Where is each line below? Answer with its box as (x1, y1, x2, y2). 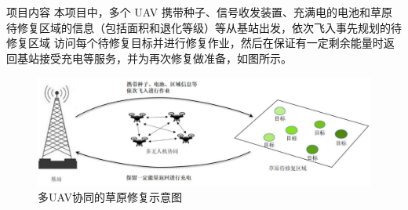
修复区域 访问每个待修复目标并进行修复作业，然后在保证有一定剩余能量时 (6, 34, 384, 51)
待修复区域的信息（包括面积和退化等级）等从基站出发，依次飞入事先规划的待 (6, 19, 402, 35)
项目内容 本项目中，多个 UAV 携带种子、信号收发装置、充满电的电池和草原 (6, 4, 392, 20)
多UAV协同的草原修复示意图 (38, 189, 182, 205)
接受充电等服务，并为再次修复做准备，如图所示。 (38, 49, 292, 66)
